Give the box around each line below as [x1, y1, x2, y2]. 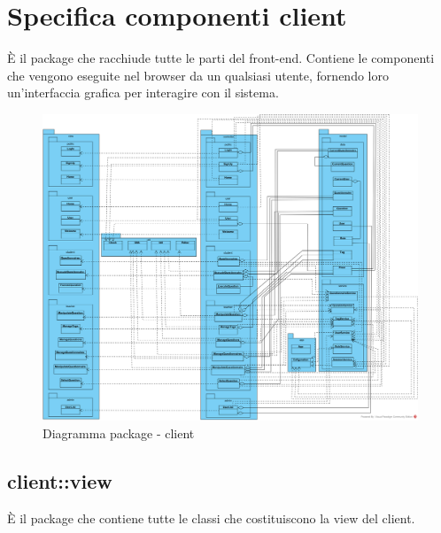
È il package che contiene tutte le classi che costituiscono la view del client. [7, 508, 415, 527]
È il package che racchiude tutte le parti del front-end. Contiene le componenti [7, 49, 435, 67]
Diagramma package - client [43, 424, 195, 443]
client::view [7, 467, 112, 495]
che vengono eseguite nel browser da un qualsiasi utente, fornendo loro [7, 66, 389, 84]
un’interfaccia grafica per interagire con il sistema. [7, 83, 279, 102]
